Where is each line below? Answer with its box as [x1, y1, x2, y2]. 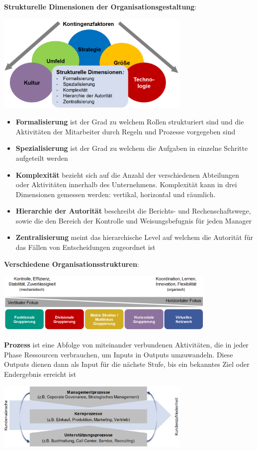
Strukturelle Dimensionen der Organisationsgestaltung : [4, 1, 197, 11]
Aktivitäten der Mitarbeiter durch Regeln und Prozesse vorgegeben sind [15, 126, 236, 136]
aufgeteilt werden [15, 152, 68, 163]
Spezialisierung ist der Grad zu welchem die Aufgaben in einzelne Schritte [15, 143, 248, 153]
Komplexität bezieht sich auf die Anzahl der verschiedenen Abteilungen [15, 169, 240, 180]
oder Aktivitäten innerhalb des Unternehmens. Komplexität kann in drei [15, 179, 237, 190]
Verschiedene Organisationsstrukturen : [4, 258, 139, 269]
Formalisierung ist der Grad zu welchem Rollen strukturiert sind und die [15, 116, 244, 127]
